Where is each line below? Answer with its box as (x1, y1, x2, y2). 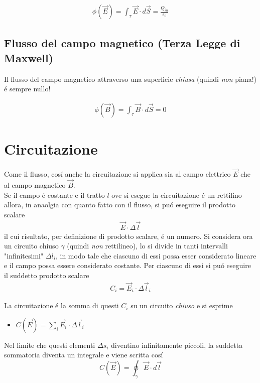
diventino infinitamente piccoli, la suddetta (111, 339, 243, 350)
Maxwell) (4, 50, 54, 65)
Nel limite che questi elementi (4, 339, 95, 350)
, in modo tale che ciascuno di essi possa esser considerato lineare (55, 250, 256, 261)
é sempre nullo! (4, 83, 51, 94)
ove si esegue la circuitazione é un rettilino (111, 189, 242, 200)
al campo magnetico (4, 180, 66, 190)
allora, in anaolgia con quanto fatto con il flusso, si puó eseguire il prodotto (4, 199, 235, 210)
